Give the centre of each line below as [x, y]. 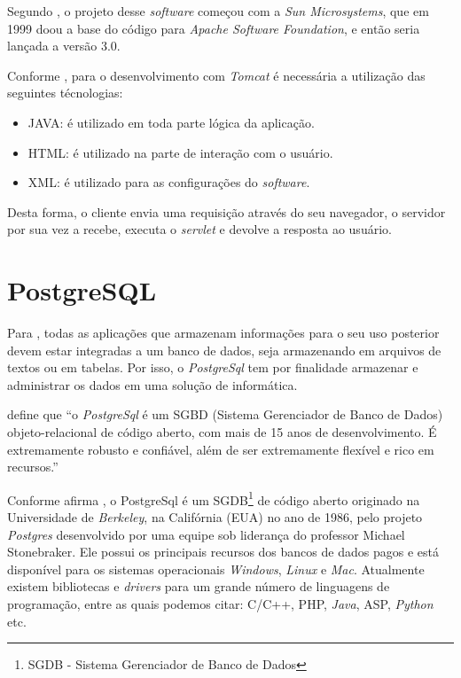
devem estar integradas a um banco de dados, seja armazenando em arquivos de [224, 350]
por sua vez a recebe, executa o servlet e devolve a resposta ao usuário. [199, 229]
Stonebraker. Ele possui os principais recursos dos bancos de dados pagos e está [223, 552]
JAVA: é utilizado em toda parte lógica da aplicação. [171, 122]
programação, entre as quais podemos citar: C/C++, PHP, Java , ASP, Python [220, 604]
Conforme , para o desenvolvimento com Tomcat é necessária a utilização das [216, 75]
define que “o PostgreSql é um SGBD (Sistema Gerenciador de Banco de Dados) [225, 414]
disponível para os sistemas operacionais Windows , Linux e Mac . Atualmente [216, 569]
